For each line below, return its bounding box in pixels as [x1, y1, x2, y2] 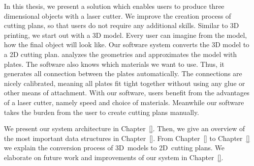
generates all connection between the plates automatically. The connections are [4, 68, 242, 79]
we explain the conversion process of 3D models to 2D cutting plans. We [4, 142, 225, 153]
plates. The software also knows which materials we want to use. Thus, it [4, 58, 224, 69]
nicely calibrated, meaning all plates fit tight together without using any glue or [4, 78, 245, 88]
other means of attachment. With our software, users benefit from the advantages [4, 87, 250, 98]
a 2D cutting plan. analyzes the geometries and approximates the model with [4, 49, 237, 59]
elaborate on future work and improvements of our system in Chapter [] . [4, 152, 223, 162]
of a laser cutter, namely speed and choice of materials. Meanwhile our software [4, 97, 244, 107]
